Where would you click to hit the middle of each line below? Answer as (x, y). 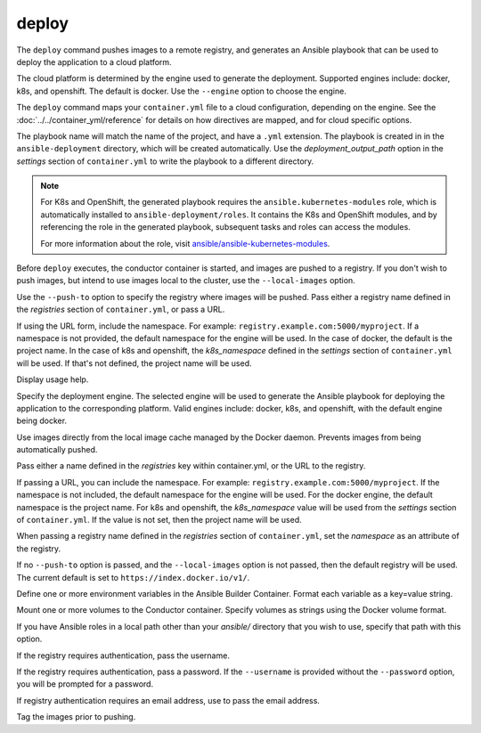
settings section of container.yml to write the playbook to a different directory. (165, 161)
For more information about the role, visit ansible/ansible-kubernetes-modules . (185, 243)
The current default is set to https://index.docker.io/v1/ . (133, 577)
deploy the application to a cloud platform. (94, 61)
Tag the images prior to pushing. (76, 717)
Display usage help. (53, 379)
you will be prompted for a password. (85, 684)
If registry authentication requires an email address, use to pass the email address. (168, 700)
